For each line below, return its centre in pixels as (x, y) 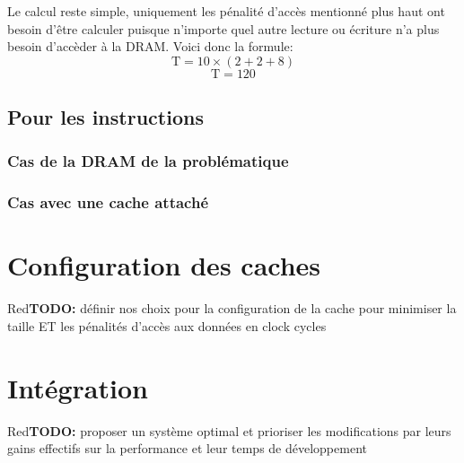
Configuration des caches (164, 265)
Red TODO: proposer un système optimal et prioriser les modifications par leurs (229, 430)
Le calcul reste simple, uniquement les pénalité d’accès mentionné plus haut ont (226, 11)
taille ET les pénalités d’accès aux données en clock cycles (167, 325)
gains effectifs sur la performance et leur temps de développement (187, 448)
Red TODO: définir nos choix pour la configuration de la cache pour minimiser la (232, 308)
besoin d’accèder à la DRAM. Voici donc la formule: (150, 46)
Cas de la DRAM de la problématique (148, 161)
